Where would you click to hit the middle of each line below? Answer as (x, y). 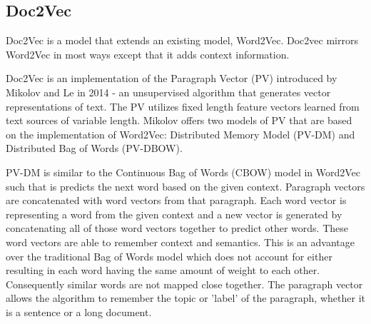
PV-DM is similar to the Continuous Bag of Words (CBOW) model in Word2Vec (183, 172)
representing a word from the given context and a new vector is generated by (174, 214)
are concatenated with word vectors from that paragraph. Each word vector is (176, 200)
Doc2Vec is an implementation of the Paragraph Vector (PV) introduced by (172, 78)
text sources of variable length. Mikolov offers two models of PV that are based (179, 120)
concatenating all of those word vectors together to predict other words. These (177, 228)
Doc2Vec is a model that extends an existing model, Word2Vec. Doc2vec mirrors (182, 40)
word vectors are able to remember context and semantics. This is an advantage (180, 242)
